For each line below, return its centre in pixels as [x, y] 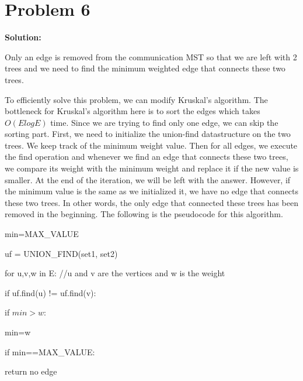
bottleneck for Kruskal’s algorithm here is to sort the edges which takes [133, 111]
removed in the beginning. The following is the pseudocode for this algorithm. [144, 214]
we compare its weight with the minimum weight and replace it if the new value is [152, 168]
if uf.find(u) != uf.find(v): [50, 292]
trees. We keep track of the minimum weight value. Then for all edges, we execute [151, 145]
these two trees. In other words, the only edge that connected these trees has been [151, 202]
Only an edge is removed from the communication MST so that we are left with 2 [151, 56]
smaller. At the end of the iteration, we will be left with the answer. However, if [148, 179]
